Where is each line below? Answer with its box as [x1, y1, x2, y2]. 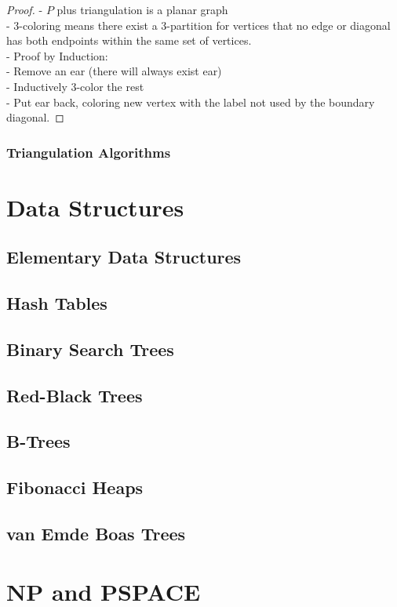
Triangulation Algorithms [6, 142, 171, 162]
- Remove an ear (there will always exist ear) [6, 63, 222, 79]
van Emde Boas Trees [6, 522, 186, 546]
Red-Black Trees [6, 383, 143, 407]
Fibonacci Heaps [6, 475, 144, 500]
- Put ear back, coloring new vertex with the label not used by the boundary [6, 93, 375, 110]
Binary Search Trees [6, 336, 174, 361]
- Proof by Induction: [6, 47, 108, 64]
